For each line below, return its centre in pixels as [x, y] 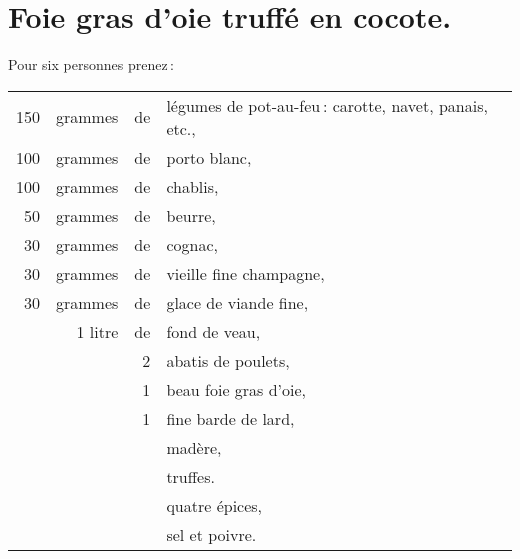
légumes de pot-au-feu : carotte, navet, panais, [327, 105]
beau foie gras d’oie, [236, 389]
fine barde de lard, [230, 418]
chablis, [192, 186]
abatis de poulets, [228, 360]
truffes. [190, 476]
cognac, [192, 244]
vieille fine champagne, [245, 273]
